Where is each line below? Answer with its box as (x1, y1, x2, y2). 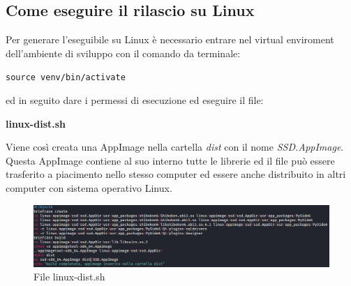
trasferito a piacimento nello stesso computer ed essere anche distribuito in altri (6, 167, 346, 181)
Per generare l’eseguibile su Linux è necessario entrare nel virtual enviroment (6, 32, 334, 47)
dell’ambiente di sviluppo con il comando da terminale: (6, 45, 241, 60)
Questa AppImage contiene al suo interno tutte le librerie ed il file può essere (6, 153, 335, 167)
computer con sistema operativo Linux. (6, 181, 172, 195)
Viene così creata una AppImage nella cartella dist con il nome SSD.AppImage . (6, 140, 344, 154)
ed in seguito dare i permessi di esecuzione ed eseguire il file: (6, 93, 264, 107)
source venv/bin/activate (6, 73, 126, 83)
